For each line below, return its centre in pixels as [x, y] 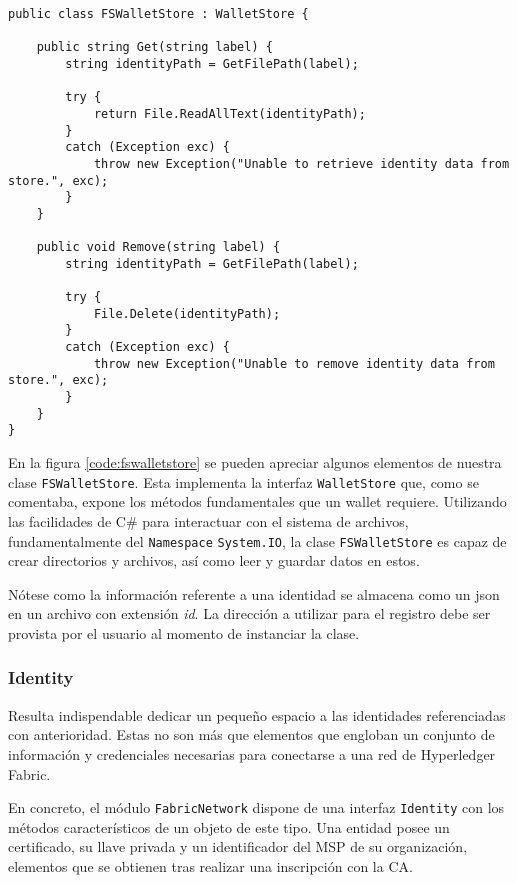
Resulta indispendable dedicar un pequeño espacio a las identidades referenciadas [257, 714]
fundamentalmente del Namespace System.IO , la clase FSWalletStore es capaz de [257, 540]
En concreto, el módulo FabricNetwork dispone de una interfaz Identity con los [256, 807]
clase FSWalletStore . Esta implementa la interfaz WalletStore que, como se [243, 481]
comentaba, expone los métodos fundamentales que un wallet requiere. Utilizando [257, 501]
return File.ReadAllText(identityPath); [229, 113]
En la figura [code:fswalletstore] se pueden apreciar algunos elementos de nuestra [255, 462]
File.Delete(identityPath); [187, 313]
